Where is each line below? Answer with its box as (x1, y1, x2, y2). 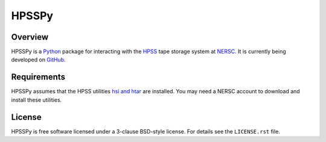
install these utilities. (11, 96, 62, 103)
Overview (11, 32, 49, 42)
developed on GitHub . (11, 56, 66, 63)
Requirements (11, 72, 66, 82)
